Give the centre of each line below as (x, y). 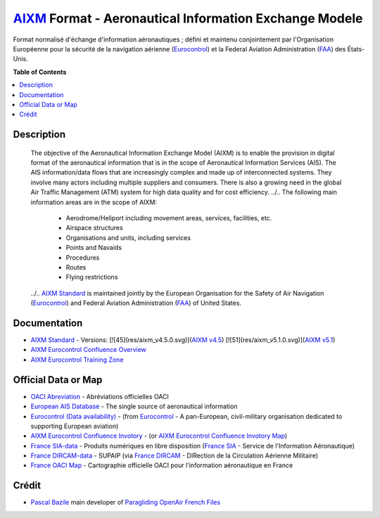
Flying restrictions (92, 277)
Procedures (83, 258)
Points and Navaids (94, 248)
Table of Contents (40, 72)
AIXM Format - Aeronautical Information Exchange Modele (188, 18)
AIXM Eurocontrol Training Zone (77, 360)
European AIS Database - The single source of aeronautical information (134, 406)
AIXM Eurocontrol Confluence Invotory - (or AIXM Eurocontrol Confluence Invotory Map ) (159, 436)
